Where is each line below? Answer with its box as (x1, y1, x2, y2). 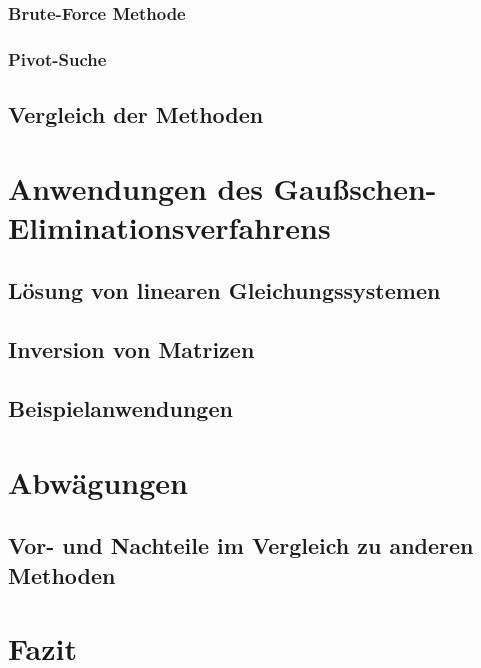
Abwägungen (8, 461, 188, 502)
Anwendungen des (8, 167, 263, 208)
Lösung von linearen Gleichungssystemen (8, 275, 441, 306)
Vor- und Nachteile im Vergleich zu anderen (8, 530, 474, 561)
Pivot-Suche (8, 46, 107, 71)
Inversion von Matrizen (8, 334, 255, 365)
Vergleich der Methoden (8, 99, 264, 130)
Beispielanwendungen (8, 392, 233, 423)
